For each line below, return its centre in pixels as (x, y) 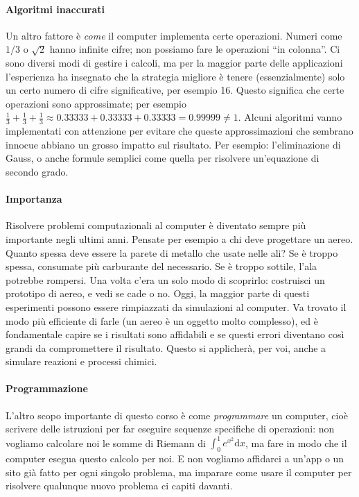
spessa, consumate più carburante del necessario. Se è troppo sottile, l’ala (161, 266)
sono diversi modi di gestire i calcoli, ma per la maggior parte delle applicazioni (174, 62)
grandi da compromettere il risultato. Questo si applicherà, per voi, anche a (166, 347)
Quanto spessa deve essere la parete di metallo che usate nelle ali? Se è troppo (172, 252)
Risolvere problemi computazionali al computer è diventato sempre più (156, 225)
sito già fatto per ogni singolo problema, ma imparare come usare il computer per (179, 472)
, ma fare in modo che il (296, 443)
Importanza (34, 199)
